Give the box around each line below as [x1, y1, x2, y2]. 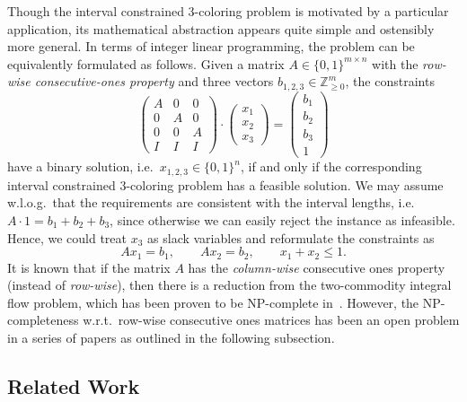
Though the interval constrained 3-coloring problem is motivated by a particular [7, 2, 449, 20]
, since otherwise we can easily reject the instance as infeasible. [110, 211, 455, 230]
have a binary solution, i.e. [7, 157, 154, 176]
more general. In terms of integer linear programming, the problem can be [7, 37, 415, 56]
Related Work [7, 372, 140, 400]
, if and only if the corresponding [241, 157, 422, 176]
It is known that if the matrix [7, 258, 171, 276]
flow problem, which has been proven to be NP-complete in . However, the [7, 293, 419, 311]
